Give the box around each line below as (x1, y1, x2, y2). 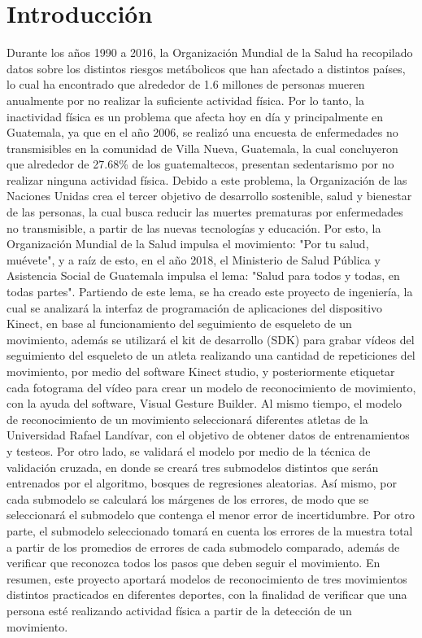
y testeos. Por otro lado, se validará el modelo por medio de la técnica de (7, 442, 371, 459)
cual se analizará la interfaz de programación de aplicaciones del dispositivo (7, 299, 383, 316)
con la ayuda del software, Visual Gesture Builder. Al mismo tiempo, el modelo (7, 395, 402, 412)
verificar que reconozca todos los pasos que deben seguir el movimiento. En (7, 554, 381, 571)
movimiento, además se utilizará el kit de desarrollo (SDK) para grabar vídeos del (7, 330, 415, 347)
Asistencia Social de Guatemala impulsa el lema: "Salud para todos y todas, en (7, 267, 400, 284)
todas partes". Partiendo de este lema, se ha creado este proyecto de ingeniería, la (7, 283, 413, 300)
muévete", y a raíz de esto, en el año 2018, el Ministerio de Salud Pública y (7, 251, 381, 268)
